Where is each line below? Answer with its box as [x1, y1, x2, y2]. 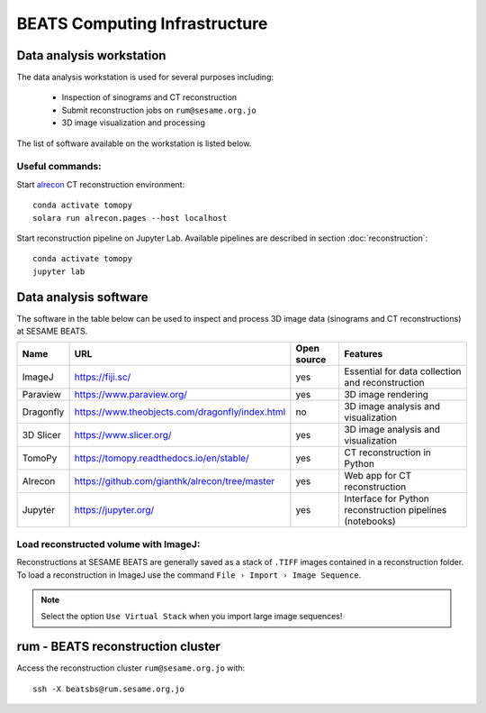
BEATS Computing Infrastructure [16, 14, 268, 33]
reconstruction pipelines [343, 504, 447, 516]
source [295, 353, 327, 366]
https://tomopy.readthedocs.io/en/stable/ [74, 452, 249, 464]
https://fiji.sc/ [74, 370, 131, 383]
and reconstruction [343, 377, 425, 389]
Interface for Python [343, 492, 429, 505]
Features [343, 348, 383, 361]
